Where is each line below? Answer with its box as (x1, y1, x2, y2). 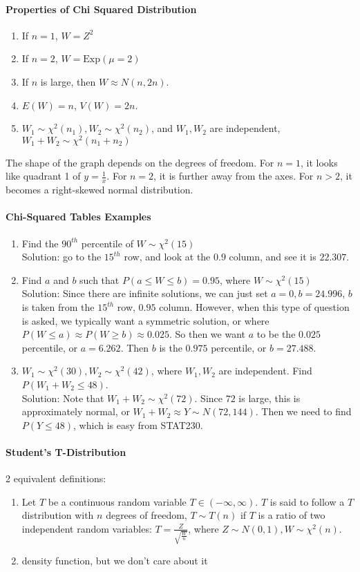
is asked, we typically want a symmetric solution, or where (21, 313, 269, 327)
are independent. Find (218, 363, 312, 378)
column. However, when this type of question (159, 300, 350, 314)
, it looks (301, 155, 338, 169)
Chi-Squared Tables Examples (6, 209, 151, 224)
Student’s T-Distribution (6, 444, 126, 459)
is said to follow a (269, 494, 345, 508)
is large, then (40, 74, 96, 88)
